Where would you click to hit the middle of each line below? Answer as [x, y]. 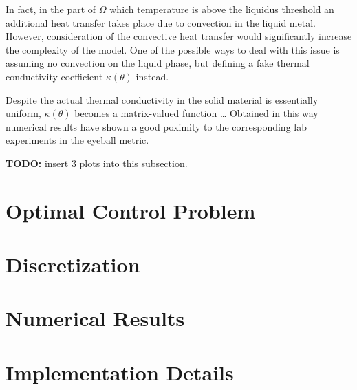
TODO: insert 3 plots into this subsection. [97, 163]
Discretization [73, 264]
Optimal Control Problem [131, 210]
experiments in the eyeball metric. [77, 140]
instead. [152, 76]
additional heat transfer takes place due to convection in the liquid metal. [161, 22]
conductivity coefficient [54, 76]
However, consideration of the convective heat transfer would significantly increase [179, 36]
